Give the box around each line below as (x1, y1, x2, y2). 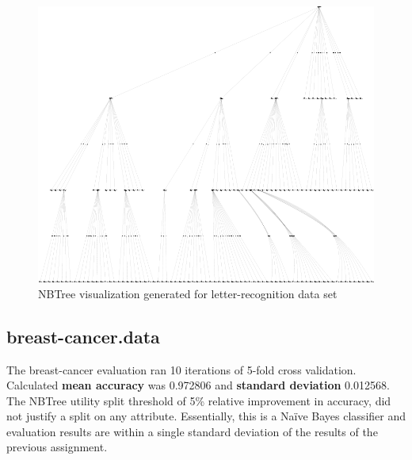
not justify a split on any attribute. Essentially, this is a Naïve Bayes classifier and (6, 408, 406, 424)
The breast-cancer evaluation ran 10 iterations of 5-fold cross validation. (6, 361, 357, 378)
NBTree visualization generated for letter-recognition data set (38, 285, 338, 301)
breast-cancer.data (6, 324, 160, 348)
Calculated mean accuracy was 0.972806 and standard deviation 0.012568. (6, 377, 390, 393)
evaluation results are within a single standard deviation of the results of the (6, 423, 378, 439)
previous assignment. (6, 439, 108, 455)
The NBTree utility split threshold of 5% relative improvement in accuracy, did (6, 392, 391, 408)
